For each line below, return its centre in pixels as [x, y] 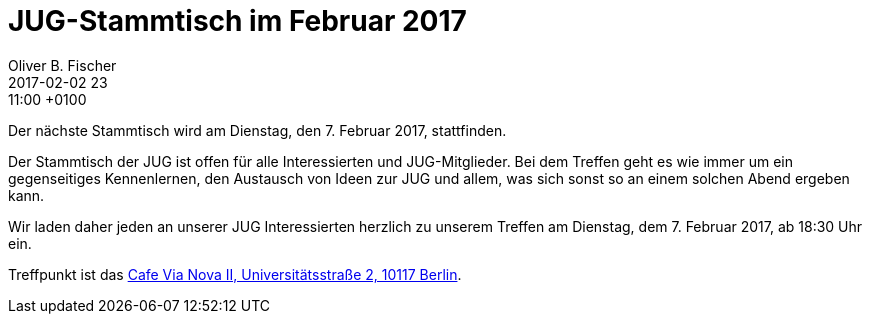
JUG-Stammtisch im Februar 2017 [237, 21]
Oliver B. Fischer [62, 65]
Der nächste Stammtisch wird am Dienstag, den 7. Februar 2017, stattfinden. [257, 130]
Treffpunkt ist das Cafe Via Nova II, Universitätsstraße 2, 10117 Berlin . [235, 274]
